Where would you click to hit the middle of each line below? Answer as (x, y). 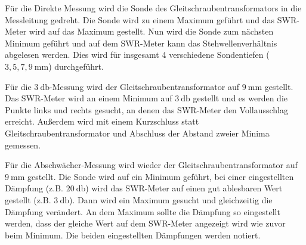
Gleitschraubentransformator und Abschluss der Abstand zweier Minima (137, 133)
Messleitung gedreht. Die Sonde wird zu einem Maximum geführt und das (140, 19)
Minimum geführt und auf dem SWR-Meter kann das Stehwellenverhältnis (141, 43)
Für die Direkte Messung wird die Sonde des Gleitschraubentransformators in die (153, 8)
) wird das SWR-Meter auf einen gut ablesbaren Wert (184, 188)
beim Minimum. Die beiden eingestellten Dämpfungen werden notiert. (133, 235)
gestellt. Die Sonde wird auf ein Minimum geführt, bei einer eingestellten (161, 176)
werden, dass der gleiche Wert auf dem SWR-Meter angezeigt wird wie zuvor (145, 223)
